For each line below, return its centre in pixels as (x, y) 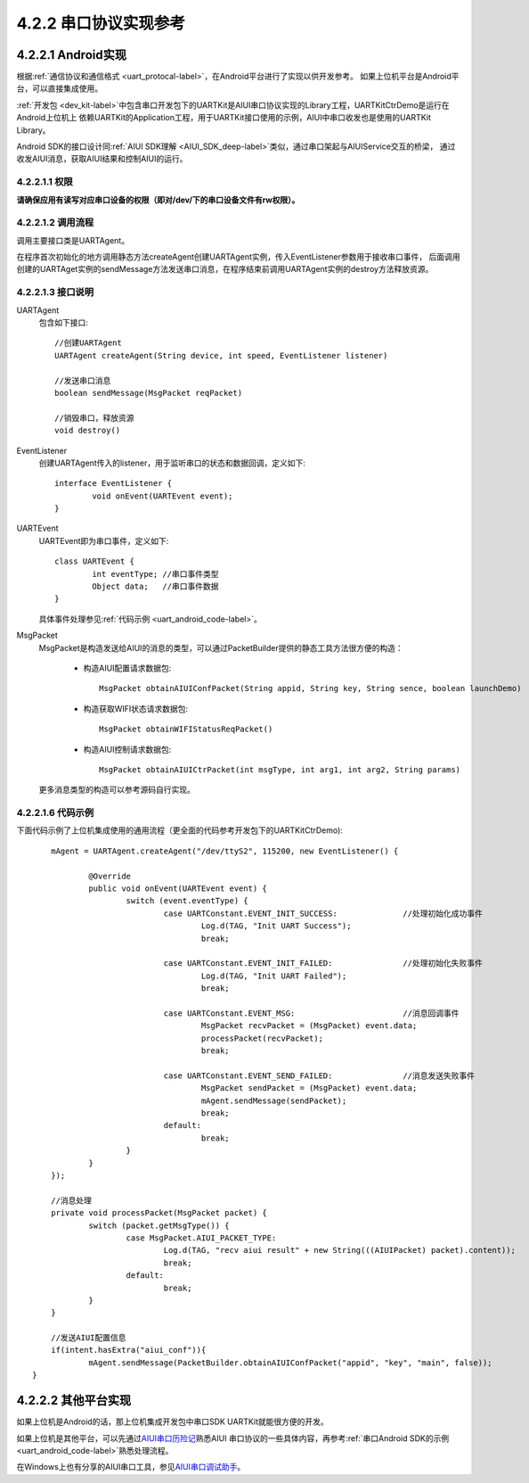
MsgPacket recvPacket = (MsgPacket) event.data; (309, 1026)
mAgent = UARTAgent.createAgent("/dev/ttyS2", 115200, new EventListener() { (224, 851)
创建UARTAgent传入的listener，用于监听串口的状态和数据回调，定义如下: (172, 463)
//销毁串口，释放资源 (94, 418)
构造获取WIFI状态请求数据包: (136, 708)
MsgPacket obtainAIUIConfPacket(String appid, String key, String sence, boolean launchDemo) (310, 688)
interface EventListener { (114, 483)
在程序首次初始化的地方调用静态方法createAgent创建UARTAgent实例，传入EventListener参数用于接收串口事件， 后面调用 (238, 257)
